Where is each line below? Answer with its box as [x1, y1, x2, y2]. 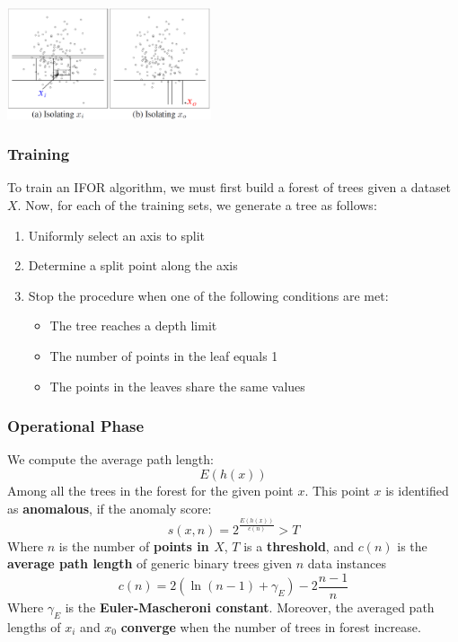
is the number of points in [58, 536, 209, 555]
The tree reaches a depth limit [49, 316, 217, 335]
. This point [304, 480, 370, 499]
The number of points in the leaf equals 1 [49, 346, 278, 365]
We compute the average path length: [7, 450, 214, 469]
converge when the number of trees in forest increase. [120, 617, 421, 636]
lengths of [7, 617, 61, 636]
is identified [385, 480, 449, 499]
